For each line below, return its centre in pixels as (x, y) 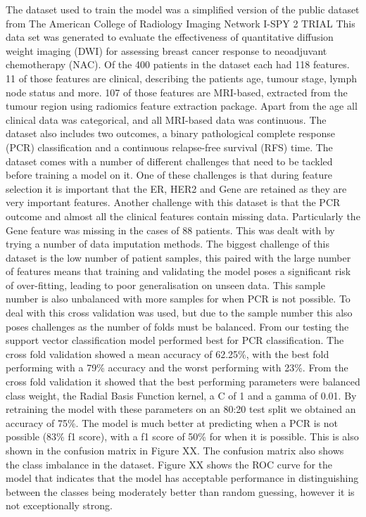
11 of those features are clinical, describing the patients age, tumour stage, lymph (182, 78)
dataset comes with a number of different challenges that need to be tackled (169, 161)
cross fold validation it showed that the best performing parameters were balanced (183, 382)
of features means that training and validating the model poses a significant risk (178, 271)
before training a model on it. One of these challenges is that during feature (169, 175)
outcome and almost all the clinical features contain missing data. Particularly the (183, 216)
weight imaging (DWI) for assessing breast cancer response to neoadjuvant (166, 50)
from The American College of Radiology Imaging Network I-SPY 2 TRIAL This (181, 23)
